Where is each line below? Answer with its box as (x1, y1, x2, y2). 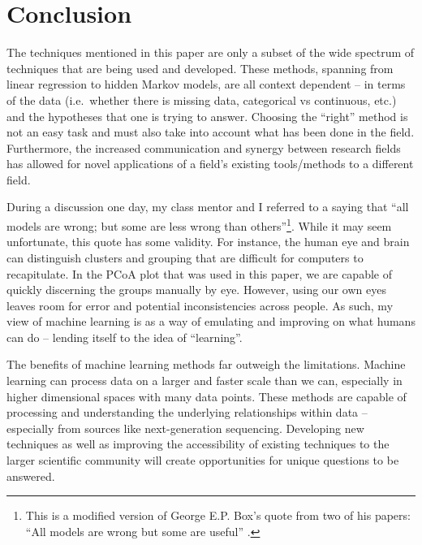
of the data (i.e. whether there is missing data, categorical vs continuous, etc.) (6, 91, 397, 108)
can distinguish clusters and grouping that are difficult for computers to (6, 249, 364, 266)
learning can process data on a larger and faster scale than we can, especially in (6, 372, 403, 389)
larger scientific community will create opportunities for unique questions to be (6, 452, 399, 469)
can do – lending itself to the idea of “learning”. (6, 328, 243, 345)
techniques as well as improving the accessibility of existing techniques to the (6, 435, 390, 452)
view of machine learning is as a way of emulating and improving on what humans (6, 313, 416, 330)
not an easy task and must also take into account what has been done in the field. (6, 123, 415, 141)
